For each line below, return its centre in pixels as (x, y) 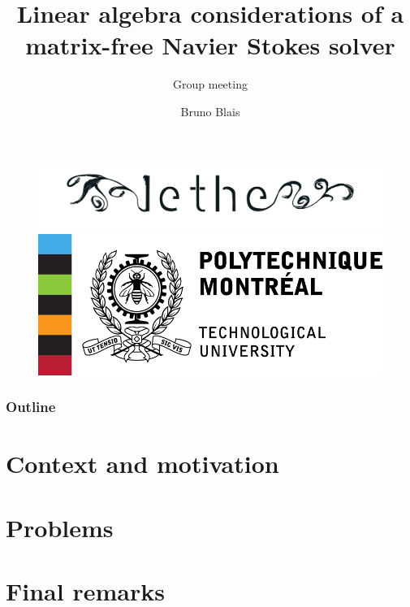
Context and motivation (142, 464)
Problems (60, 527)
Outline (31, 407)
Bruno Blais (210, 111)
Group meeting (210, 84)
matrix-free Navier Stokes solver (210, 45)
